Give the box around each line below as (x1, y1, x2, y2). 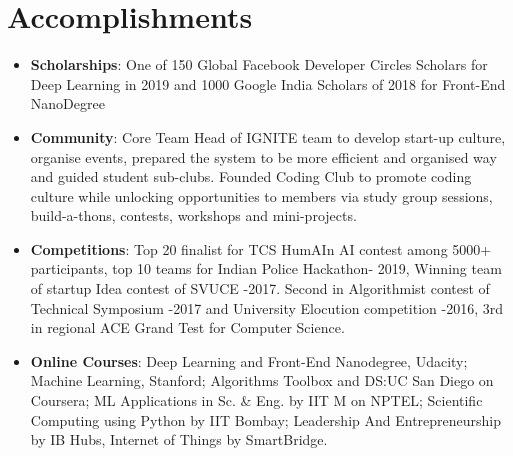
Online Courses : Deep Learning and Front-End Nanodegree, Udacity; (30, 350, 468, 371)
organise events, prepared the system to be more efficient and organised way (30, 146, 497, 167)
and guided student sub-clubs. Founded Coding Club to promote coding (30, 166, 472, 187)
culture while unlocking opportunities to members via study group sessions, (30, 185, 493, 206)
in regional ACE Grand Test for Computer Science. (30, 317, 345, 338)
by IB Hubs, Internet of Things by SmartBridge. (30, 429, 328, 450)
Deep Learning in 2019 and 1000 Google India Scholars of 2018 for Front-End (30, 73, 506, 94)
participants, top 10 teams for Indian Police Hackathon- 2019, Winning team (30, 258, 502, 279)
